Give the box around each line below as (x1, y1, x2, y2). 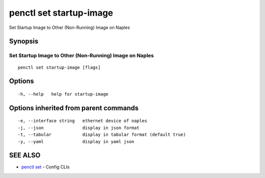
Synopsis (9, 37, 39, 46)
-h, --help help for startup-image (18, 91, 109, 97)
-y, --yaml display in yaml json (18, 139, 134, 144)
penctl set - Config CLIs (21, 164, 70, 170)
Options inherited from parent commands (9, 103, 139, 112)
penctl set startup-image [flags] (18, 64, 101, 70)
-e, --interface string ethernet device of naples (18, 118, 147, 124)
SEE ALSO (9, 151, 41, 159)
